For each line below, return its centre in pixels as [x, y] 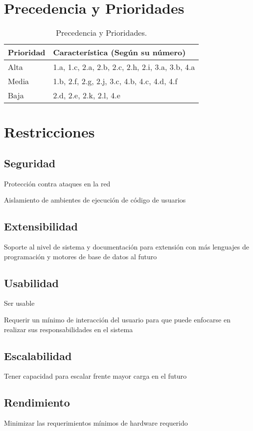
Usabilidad [31, 283]
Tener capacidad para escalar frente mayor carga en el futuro [95, 376]
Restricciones [49, 132]
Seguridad [30, 163]
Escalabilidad [38, 355]
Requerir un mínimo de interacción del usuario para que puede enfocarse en [117, 320]
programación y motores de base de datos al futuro [80, 256]
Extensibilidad [41, 226]
